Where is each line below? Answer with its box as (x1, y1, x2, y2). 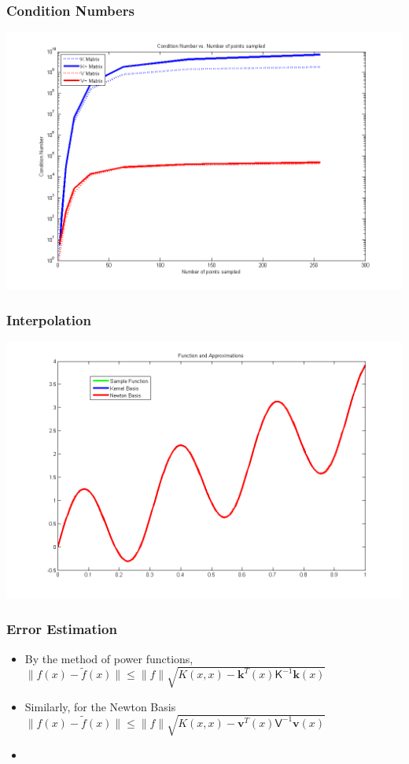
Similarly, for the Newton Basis (24, 698, 176, 714)
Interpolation (6, 310, 91, 329)
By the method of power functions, (24, 650, 193, 666)
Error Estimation (6, 619, 117, 639)
